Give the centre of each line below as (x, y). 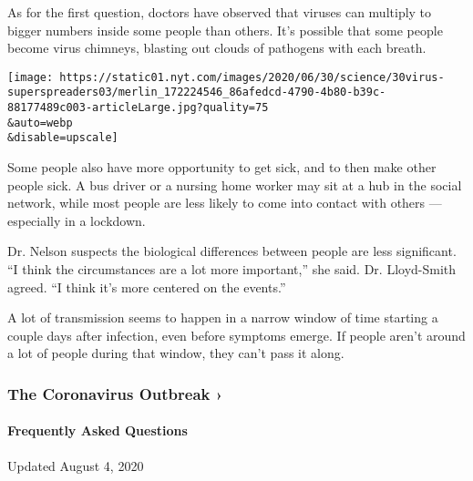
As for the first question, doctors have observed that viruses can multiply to (220, 12)
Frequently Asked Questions (98, 430)
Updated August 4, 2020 (76, 465)
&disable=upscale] (63, 138)
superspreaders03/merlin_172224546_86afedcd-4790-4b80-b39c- (197, 92)
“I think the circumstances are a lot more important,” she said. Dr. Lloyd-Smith (232, 269)
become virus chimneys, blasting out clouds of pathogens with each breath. (217, 48)
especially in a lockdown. (77, 220)
